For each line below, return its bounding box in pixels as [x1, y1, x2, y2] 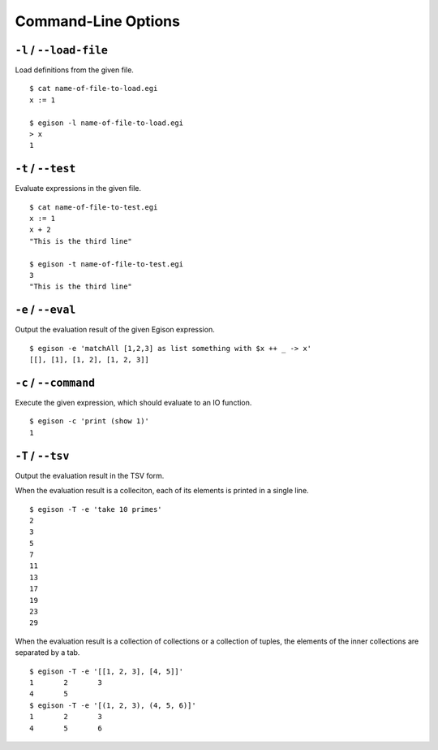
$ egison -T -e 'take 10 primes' [29, 505, 162, 514]
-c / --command [15, 375, 96, 389]
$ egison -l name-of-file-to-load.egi [29, 118, 184, 128]
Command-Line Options [15, 12, 180, 30]
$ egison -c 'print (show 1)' [29, 417, 150, 426]
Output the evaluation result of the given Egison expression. [15, 325, 215, 335]
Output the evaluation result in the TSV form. [15, 470, 165, 480]
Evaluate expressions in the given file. [15, 184, 142, 193]
